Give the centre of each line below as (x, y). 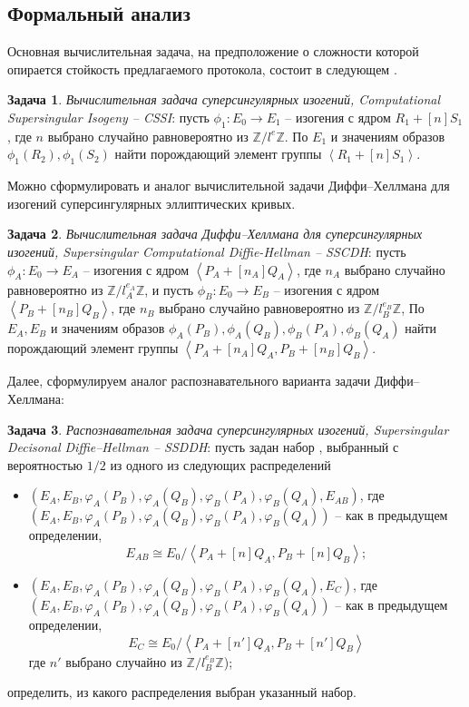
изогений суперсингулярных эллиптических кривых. (151, 203)
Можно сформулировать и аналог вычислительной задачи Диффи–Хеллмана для (229, 186)
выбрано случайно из (124, 661)
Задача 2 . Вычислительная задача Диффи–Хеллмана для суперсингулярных (215, 234)
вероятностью (45, 464)
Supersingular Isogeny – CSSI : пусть (108, 117)
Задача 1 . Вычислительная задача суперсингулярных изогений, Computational (224, 99)
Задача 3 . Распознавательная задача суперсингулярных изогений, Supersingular (228, 429)
